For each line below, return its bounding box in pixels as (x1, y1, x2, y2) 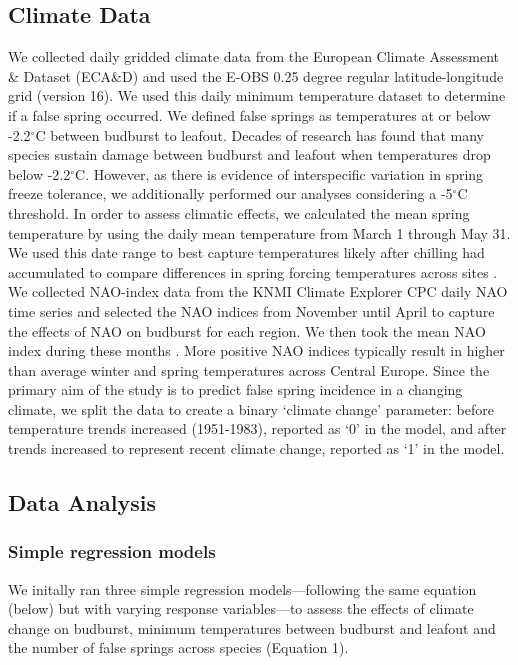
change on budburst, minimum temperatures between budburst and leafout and (8, 617, 496, 638)
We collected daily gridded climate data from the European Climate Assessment (8, 46, 499, 67)
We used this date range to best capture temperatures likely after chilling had (8, 242, 485, 263)
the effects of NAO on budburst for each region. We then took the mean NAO (8, 320, 486, 341)
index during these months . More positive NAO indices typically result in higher (8, 340, 505, 361)
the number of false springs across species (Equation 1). (8, 637, 349, 658)
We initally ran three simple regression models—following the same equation (8, 578, 477, 599)
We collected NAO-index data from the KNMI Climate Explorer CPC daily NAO (8, 281, 508, 302)
